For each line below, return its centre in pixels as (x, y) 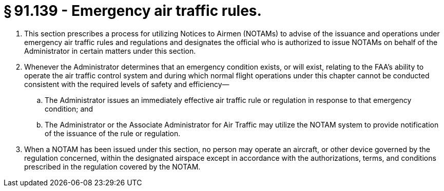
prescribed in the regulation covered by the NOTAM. (112, 166)
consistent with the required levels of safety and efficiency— (127, 84)
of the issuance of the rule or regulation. (113, 133)
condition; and (69, 109)
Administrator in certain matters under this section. (110, 51)
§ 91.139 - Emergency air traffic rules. (133, 11)
